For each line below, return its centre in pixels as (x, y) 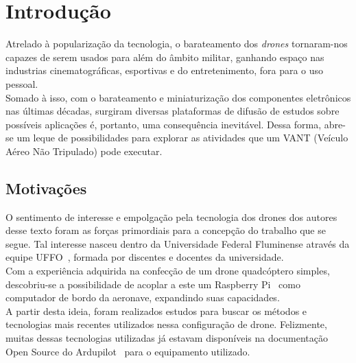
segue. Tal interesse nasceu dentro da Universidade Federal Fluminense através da (178, 243)
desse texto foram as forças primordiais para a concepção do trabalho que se (166, 230)
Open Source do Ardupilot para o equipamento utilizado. (128, 351)
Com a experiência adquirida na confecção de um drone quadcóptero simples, (168, 271)
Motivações (46, 188)
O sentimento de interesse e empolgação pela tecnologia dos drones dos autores (171, 216)
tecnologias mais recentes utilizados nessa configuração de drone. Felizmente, (166, 324)
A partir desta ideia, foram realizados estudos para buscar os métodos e (156, 311)
